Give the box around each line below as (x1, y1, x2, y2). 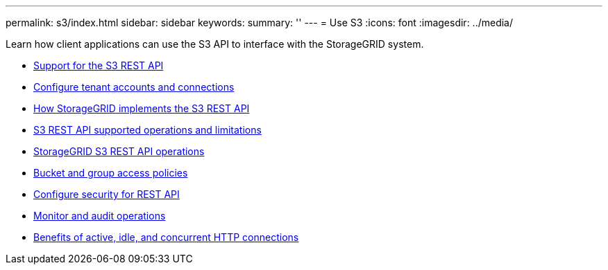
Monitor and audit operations (33, 210, 166, 222)
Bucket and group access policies (33, 167, 188, 179)
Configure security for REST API (33, 188, 180, 200)
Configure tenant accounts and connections (33, 81, 235, 93)
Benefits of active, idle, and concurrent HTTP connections (33, 231, 299, 243)
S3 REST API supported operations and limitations (33, 124, 262, 136)
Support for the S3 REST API (33, 60, 164, 71)
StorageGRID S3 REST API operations (33, 145, 205, 157)
